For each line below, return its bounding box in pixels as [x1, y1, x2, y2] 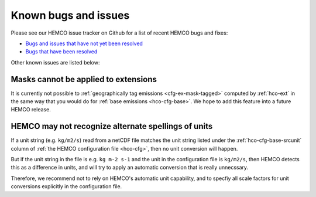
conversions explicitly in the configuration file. [11, 183, 122, 190]
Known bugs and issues [11, 9, 130, 22]
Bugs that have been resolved [25, 48, 98, 55]
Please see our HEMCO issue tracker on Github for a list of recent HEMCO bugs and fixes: [11, 29, 228, 36]
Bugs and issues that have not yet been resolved [25, 40, 143, 47]
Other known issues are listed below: [11, 59, 100, 66]
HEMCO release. [11, 106, 51, 113]
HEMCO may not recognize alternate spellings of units [11, 121, 213, 131]
